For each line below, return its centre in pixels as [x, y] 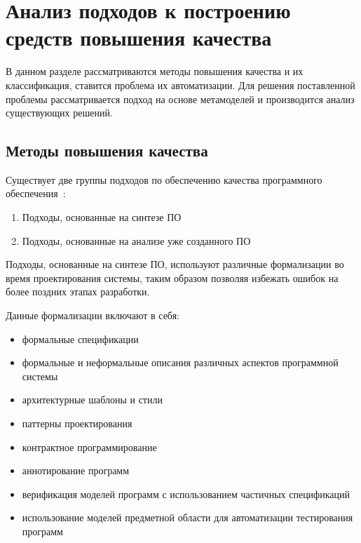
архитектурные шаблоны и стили [92, 400]
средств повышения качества [139, 38]
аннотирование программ [76, 470]
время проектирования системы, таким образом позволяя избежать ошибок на [172, 277]
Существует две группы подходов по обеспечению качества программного [164, 179]
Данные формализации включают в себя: [93, 315]
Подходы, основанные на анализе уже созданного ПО [136, 240]
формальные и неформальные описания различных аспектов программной [180, 362]
